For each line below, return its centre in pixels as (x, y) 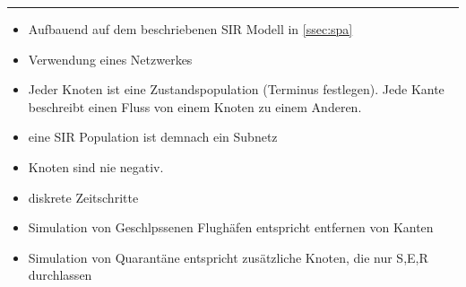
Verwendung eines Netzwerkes (110, 59)
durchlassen (60, 275)
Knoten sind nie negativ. (96, 166)
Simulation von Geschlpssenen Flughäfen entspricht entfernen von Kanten (231, 227)
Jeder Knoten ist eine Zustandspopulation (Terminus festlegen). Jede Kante (236, 89)
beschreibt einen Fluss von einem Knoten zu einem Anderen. (195, 106)
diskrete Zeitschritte (83, 197)
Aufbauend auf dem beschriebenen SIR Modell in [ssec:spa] (190, 29)
